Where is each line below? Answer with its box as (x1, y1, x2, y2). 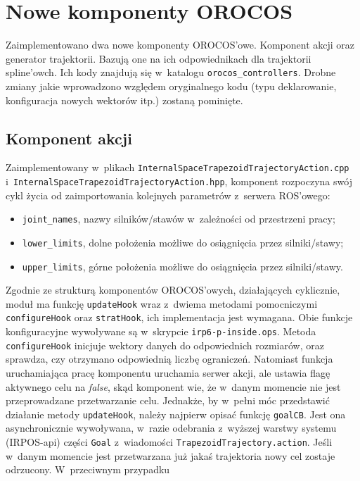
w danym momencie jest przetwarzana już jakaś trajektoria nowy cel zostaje (6, 448, 335, 463)
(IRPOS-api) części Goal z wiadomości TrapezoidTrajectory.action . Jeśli (6, 435, 333, 449)
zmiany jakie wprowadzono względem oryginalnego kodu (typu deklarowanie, (6, 78, 337, 93)
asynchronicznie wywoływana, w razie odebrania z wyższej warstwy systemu (6, 420, 337, 435)
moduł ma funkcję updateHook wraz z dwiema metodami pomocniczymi (6, 296, 318, 311)
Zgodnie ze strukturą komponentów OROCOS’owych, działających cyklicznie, (6, 282, 340, 297)
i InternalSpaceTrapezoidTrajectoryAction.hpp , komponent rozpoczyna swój (6, 174, 352, 189)
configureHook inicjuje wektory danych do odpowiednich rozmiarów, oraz (6, 337, 324, 352)
